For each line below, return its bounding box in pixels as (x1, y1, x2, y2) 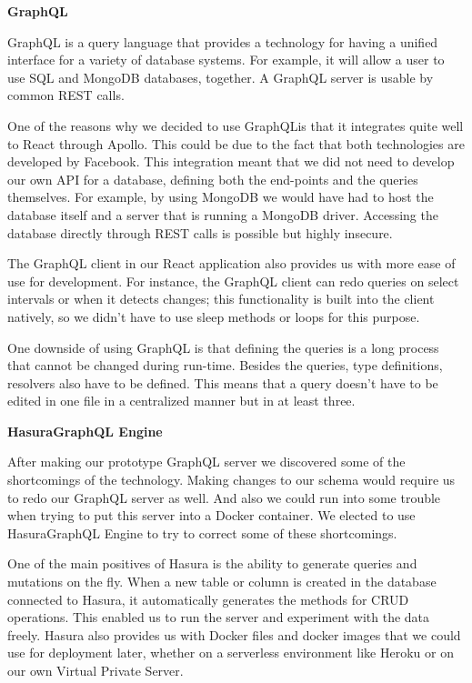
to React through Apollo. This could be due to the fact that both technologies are (7, 134, 465, 153)
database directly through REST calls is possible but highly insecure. (7, 223, 393, 242)
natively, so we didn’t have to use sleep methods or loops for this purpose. (7, 306, 420, 326)
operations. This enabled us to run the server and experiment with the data (7, 608, 430, 627)
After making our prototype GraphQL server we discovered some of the (7, 452, 406, 471)
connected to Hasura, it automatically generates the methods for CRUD (7, 589, 409, 608)
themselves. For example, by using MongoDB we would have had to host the (7, 187, 434, 206)
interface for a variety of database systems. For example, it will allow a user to (7, 50, 445, 69)
